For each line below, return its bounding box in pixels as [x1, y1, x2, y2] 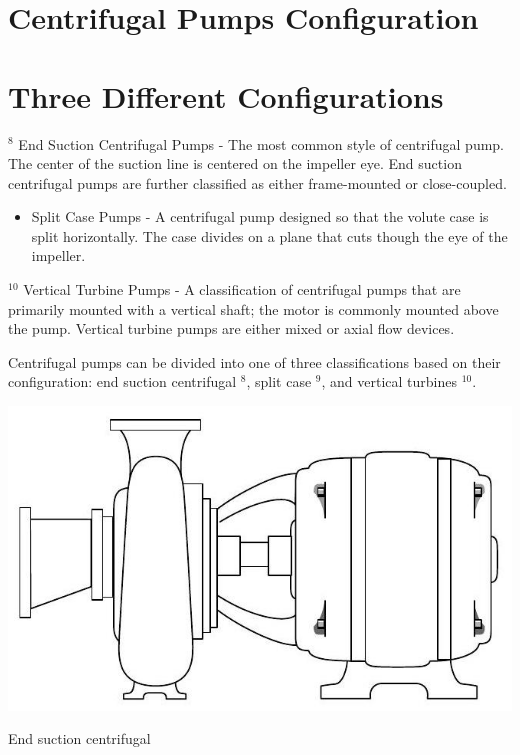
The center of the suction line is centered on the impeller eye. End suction [8, 153, 462, 174]
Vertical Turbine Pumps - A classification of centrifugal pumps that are [23, 279, 461, 300]
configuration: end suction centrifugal [8, 371, 237, 392]
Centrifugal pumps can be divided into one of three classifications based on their [8, 351, 501, 372]
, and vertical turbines [321, 371, 457, 392]
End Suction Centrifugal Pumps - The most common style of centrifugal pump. [18, 133, 505, 154]
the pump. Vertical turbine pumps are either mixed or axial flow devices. [8, 318, 455, 339]
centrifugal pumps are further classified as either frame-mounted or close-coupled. [8, 172, 507, 193]
